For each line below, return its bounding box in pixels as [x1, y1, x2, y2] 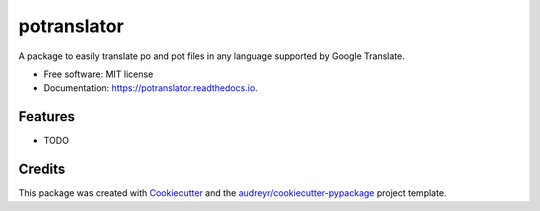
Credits [18, 161, 66, 178]
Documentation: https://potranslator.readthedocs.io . [43, 82, 259, 94]
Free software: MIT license [43, 68, 154, 80]
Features [18, 108, 75, 125]
